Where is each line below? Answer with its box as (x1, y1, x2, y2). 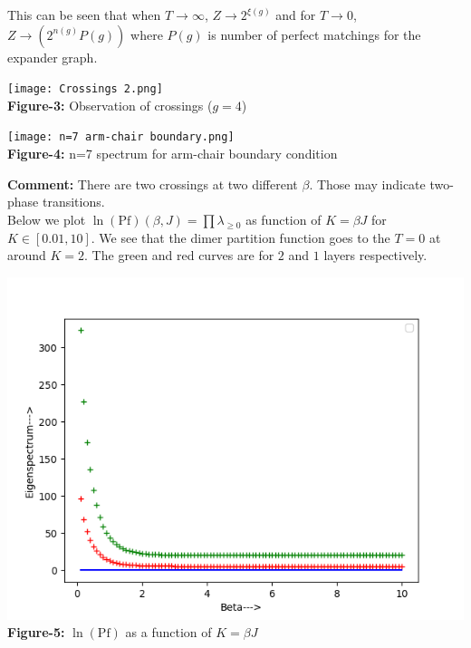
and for (275, 5, 316, 24)
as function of (245, 209, 322, 228)
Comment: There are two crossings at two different (7, 174, 298, 193)
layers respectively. (323, 246, 428, 265)
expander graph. (7, 47, 98, 66)
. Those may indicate (309, 174, 426, 193)
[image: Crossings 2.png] (7, 82, 163, 96)
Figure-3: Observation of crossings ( (7, 95, 213, 114)
